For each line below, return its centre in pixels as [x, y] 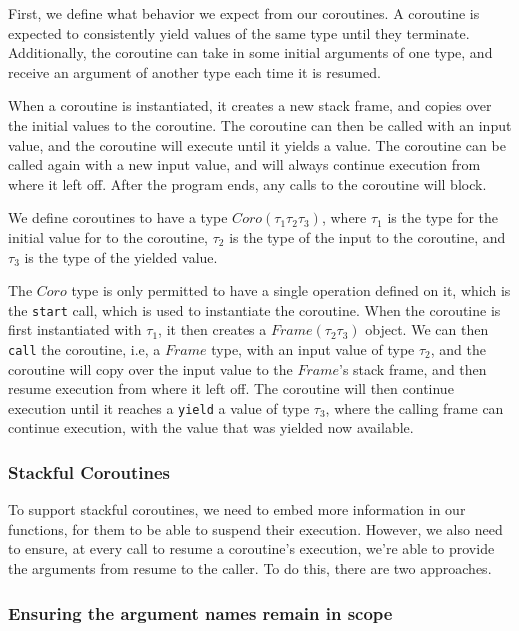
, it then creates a [212, 329]
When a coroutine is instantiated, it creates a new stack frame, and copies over [250, 105]
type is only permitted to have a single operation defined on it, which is [291, 290]
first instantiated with [75, 329]
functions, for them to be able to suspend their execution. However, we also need [255, 528]
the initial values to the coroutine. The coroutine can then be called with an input [260, 124]
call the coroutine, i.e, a [84, 348]
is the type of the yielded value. [121, 256]
